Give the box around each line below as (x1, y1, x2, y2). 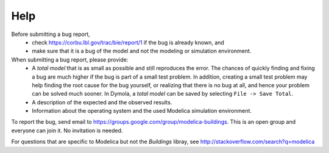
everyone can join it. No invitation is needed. (11, 127, 123, 134)
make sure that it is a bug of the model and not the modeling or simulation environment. (32, 48, 252, 55)
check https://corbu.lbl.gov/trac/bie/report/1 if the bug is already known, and (32, 38, 225, 46)
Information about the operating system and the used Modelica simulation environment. (32, 107, 252, 115)
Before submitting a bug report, (11, 30, 91, 38)
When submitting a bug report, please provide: (11, 55, 129, 63)
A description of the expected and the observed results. (32, 98, 172, 106)
